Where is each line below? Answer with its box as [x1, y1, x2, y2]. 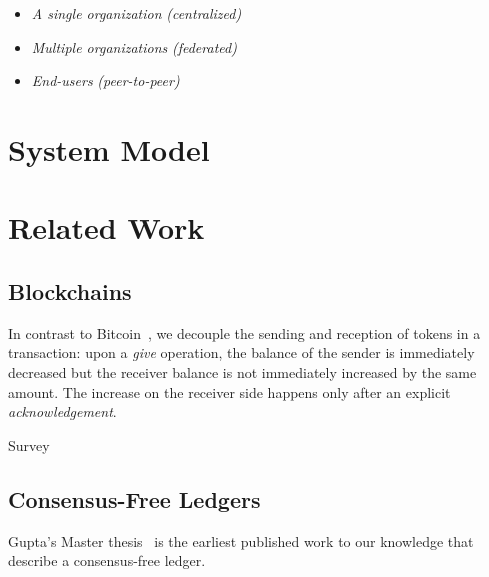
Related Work [8, 207, 205, 248]
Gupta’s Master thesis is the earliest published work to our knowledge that [8, 530, 474, 551]
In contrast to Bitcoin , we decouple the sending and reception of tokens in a [8, 322, 481, 343]
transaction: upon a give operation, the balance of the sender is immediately [8, 342, 475, 363]
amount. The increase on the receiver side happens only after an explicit [8, 381, 451, 402]
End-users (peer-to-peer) [31, 70, 180, 91]
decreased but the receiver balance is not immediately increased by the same [8, 361, 477, 382]
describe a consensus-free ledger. [8, 550, 206, 571]
